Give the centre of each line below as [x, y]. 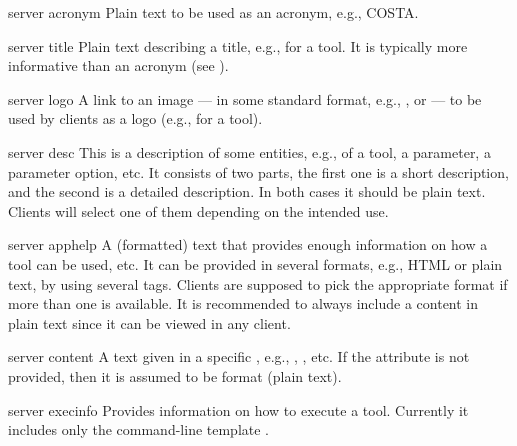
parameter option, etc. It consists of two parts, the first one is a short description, [258, 171]
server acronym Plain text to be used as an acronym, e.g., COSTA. [213, 12]
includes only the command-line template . [139, 429]
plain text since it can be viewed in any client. [149, 322]
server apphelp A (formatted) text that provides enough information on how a [248, 244]
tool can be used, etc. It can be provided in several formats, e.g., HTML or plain [255, 263]
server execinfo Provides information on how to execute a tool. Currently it [238, 409]
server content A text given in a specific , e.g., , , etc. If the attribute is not [239, 356]
